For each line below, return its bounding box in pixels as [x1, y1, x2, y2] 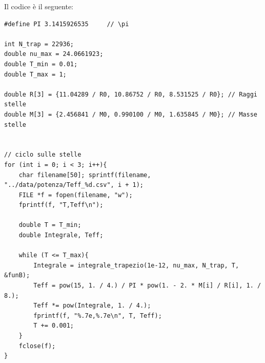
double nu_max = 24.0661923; [4, 50, 104, 58]
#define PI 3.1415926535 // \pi [4, 20, 129, 28]
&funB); [4, 272, 30, 279]
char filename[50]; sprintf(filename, [18, 171, 151, 179]
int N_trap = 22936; [4, 40, 74, 48]
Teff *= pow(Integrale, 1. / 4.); [33, 302, 151, 310]
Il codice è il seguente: [4, 1, 73, 11]
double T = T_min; [18, 221, 81, 229]
